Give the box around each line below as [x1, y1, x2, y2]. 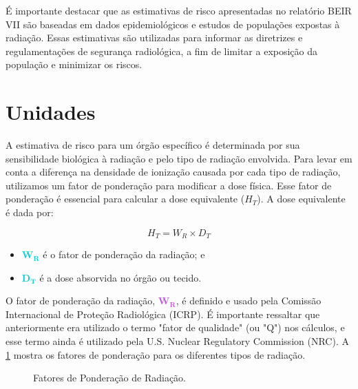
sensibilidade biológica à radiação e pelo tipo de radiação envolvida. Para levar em [6, 151, 352, 165]
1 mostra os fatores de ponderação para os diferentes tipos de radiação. [6, 347, 306, 361]
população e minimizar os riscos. [6, 57, 143, 72]
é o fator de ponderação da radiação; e [43, 247, 205, 262]
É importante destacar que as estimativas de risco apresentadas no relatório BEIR [6, 3, 352, 17]
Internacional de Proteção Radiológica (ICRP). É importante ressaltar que [6, 306, 320, 321]
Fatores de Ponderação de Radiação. [33, 370, 187, 385]
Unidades [6, 98, 96, 126]
